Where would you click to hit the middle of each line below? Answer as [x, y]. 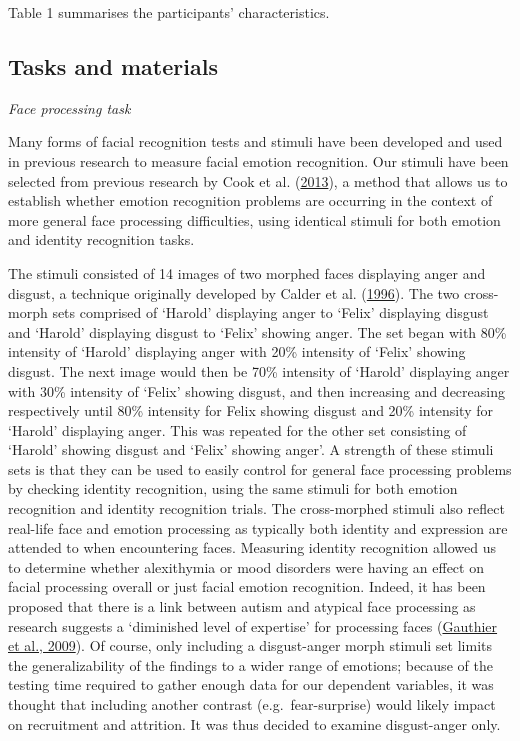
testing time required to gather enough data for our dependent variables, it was [251, 684]
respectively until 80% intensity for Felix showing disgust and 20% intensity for [250, 410]
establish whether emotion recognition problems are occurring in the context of [250, 200]
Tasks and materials [113, 65]
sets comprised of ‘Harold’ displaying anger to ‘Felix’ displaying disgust [270, 312]
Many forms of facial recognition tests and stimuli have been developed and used [255, 141]
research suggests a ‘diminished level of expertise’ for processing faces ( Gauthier [253, 625]
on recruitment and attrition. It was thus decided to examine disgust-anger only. [254, 723]
